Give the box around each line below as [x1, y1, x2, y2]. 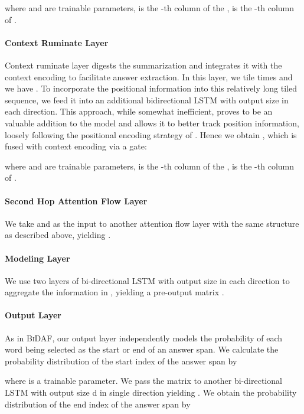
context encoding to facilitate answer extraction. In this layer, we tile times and [5, 70, 293, 83]
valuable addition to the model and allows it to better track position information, [5, 116, 299, 129]
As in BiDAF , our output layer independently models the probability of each [5, 331, 283, 344]
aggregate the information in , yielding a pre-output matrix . [5, 286, 224, 298]
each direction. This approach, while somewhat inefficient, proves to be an [5, 105, 273, 118]
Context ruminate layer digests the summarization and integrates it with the [5, 58, 282, 71]
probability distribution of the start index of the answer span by [5, 354, 237, 367]
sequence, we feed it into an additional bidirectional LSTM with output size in [5, 93, 289, 106]
